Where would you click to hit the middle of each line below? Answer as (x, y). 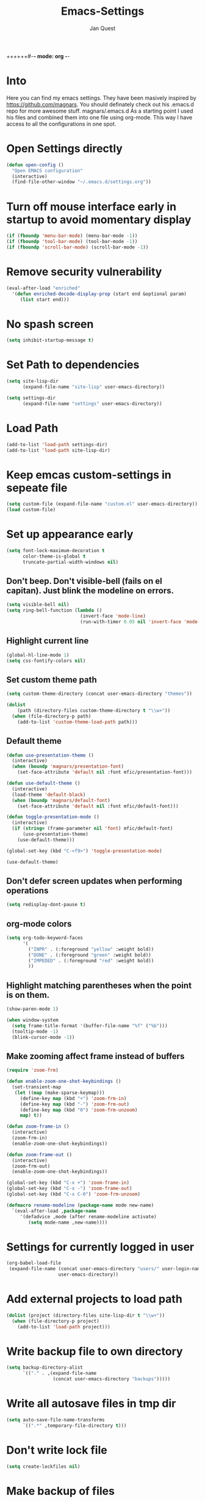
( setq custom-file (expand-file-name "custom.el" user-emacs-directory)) (102, 504)
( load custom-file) (31, 510)
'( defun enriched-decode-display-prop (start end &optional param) (99, 294)
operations (27, 890)
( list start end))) (45, 299)
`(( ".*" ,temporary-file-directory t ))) (74, 1425)
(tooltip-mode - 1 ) (35, 1031)
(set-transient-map (37, 1087)
